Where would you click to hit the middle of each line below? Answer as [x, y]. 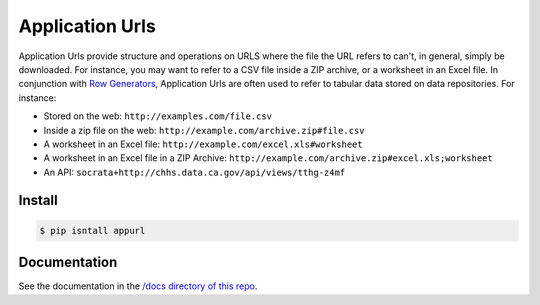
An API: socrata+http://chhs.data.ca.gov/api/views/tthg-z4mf [194, 172]
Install [38, 200]
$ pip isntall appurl [92, 230]
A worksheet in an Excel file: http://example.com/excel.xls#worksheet [203, 144]
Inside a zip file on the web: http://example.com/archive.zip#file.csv [204, 130]
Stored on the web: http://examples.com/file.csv [158, 116]
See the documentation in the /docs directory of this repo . [138, 286]
